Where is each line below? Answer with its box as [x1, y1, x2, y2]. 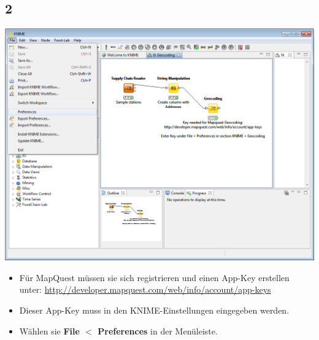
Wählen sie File [19, 324, 80, 337]
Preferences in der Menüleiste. [98, 324, 218, 337]
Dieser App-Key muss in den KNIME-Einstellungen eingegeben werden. [19, 303, 290, 316]
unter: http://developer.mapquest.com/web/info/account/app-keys [19, 283, 271, 296]
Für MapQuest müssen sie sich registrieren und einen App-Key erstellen [19, 271, 290, 284]
